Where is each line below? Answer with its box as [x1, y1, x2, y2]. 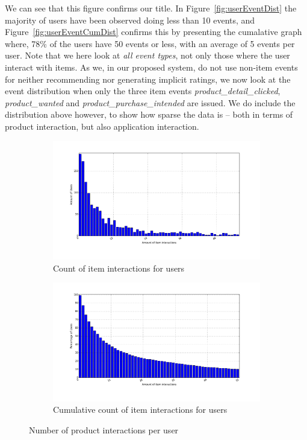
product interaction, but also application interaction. [5, 120, 199, 132]
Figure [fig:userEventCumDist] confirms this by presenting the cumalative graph [5, 25, 302, 38]
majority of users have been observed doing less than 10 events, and [5, 13, 255, 26]
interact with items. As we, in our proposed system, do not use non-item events [5, 60, 298, 73]
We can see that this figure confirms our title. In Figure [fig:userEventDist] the [5, 2, 297, 14]
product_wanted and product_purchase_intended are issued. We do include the [5, 96, 296, 109]
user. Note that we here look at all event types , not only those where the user [5, 49, 290, 62]
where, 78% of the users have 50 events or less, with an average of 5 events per [5, 37, 295, 49]
